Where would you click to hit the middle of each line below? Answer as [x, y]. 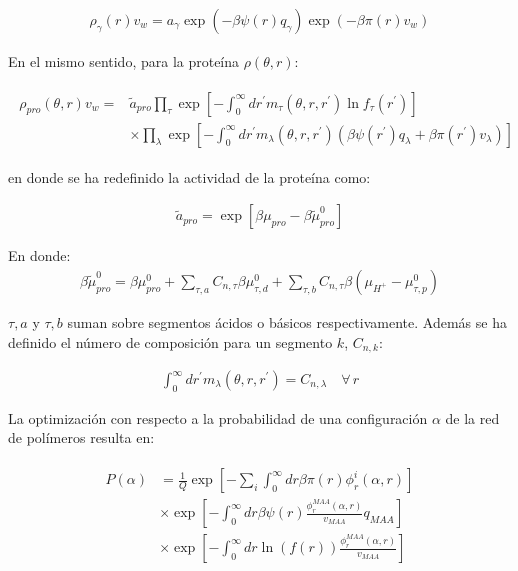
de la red [472, 417]
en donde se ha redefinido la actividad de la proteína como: [189, 176]
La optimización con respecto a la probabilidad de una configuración [218, 417]
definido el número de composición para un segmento [170, 341]
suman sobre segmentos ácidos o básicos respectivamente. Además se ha [287, 321]
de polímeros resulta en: [81, 437]
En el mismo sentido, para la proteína [124, 61]
